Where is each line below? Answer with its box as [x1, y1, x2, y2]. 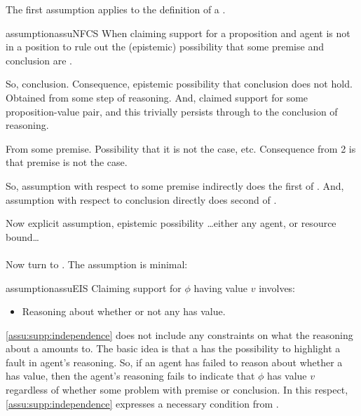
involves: [259, 280, 296, 295]
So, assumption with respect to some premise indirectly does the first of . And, [6, 178, 344, 193]
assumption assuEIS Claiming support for [6, 280, 182, 295]
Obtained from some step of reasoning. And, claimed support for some [6, 90, 308, 104]
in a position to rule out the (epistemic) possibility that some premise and [6, 39, 324, 54]
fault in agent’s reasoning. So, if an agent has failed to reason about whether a [6, 354, 343, 369]
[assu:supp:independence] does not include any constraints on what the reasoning [6, 327, 353, 342]
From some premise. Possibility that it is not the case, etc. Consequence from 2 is [6, 141, 356, 155]
